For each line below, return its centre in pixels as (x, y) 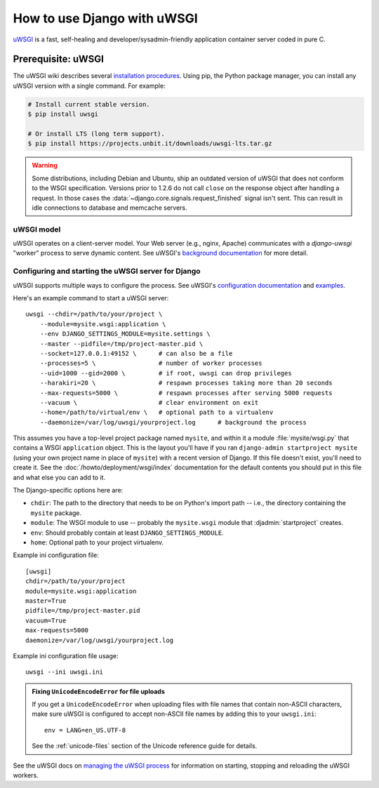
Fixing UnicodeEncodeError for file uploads (98, 691)
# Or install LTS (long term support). (96, 134)
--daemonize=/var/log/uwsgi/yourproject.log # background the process (173, 422)
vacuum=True (46, 620)
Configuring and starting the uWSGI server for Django (107, 272)
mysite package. (56, 513)
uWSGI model (37, 229)
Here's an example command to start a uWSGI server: (91, 298)
